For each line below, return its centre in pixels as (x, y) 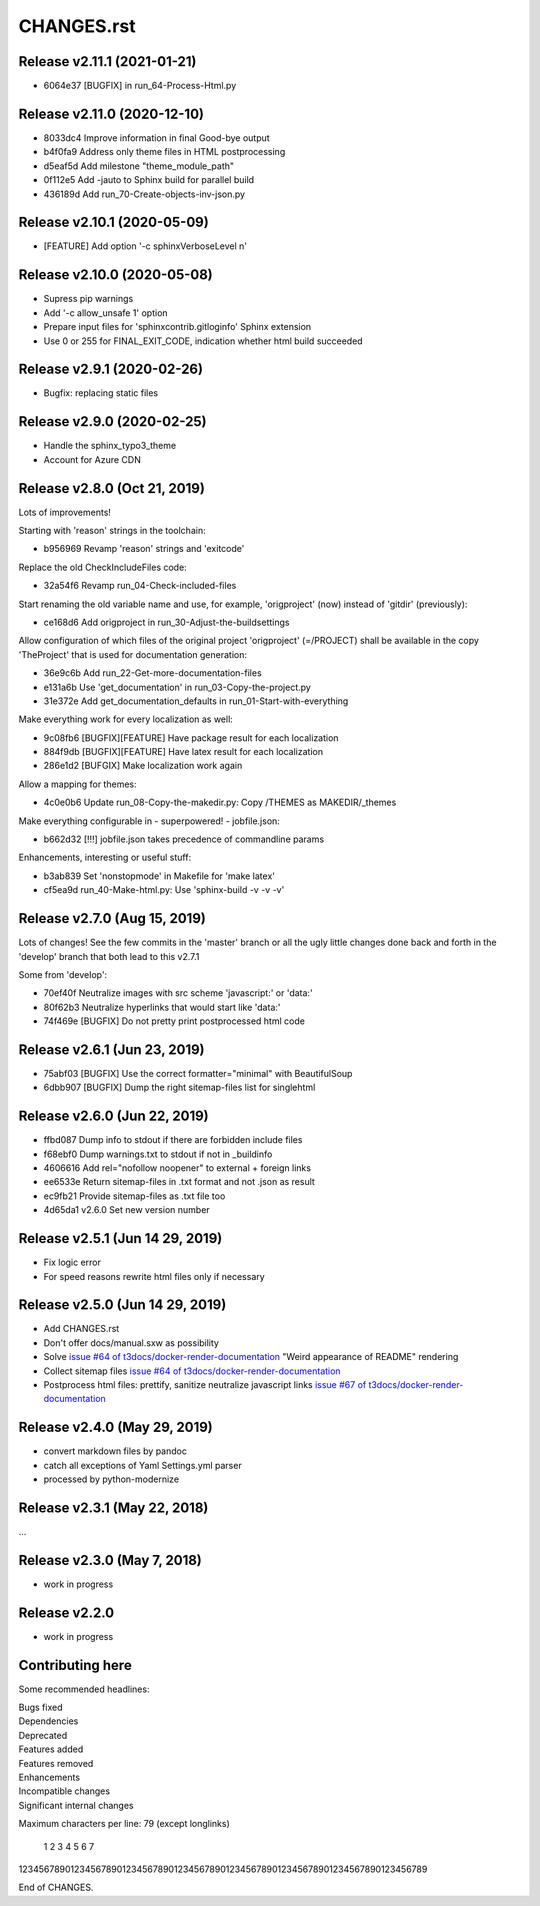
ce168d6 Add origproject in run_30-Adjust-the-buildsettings (166, 622)
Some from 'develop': (63, 974)
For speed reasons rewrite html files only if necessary (154, 1276)
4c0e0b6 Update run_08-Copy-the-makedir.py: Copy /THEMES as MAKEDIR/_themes (220, 802)
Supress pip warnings (88, 299)
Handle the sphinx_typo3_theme (110, 446)
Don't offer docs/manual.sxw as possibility (131, 1342)
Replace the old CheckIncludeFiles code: (102, 567)
